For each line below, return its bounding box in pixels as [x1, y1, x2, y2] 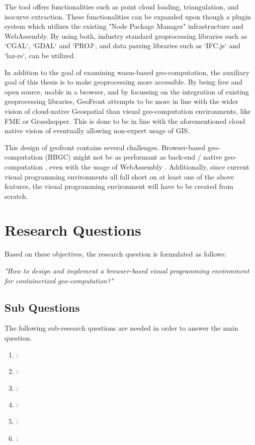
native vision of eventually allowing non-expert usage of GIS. [4, 125, 190, 136]
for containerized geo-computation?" [4, 275, 114, 285]
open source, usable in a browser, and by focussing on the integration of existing [4, 86, 249, 96]
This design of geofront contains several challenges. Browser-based [4, 142, 206, 152]
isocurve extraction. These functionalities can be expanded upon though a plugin [4, 11, 251, 21]
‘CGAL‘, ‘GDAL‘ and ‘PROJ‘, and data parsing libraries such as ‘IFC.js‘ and [4, 40, 241, 51]
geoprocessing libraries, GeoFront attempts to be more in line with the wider [4, 96, 239, 106]
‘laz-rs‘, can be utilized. [4, 50, 76, 60]
